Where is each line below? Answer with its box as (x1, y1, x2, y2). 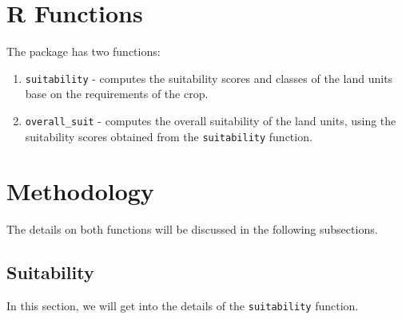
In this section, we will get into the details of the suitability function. (6, 297, 359, 314)
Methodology (6, 175, 154, 207)
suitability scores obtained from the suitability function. (25, 128, 312, 144)
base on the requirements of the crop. (25, 85, 209, 102)
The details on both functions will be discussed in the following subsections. (6, 221, 378, 238)
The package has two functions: (6, 43, 161, 60)
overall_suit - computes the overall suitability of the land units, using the (25, 112, 396, 128)
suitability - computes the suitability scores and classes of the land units (25, 69, 393, 86)
